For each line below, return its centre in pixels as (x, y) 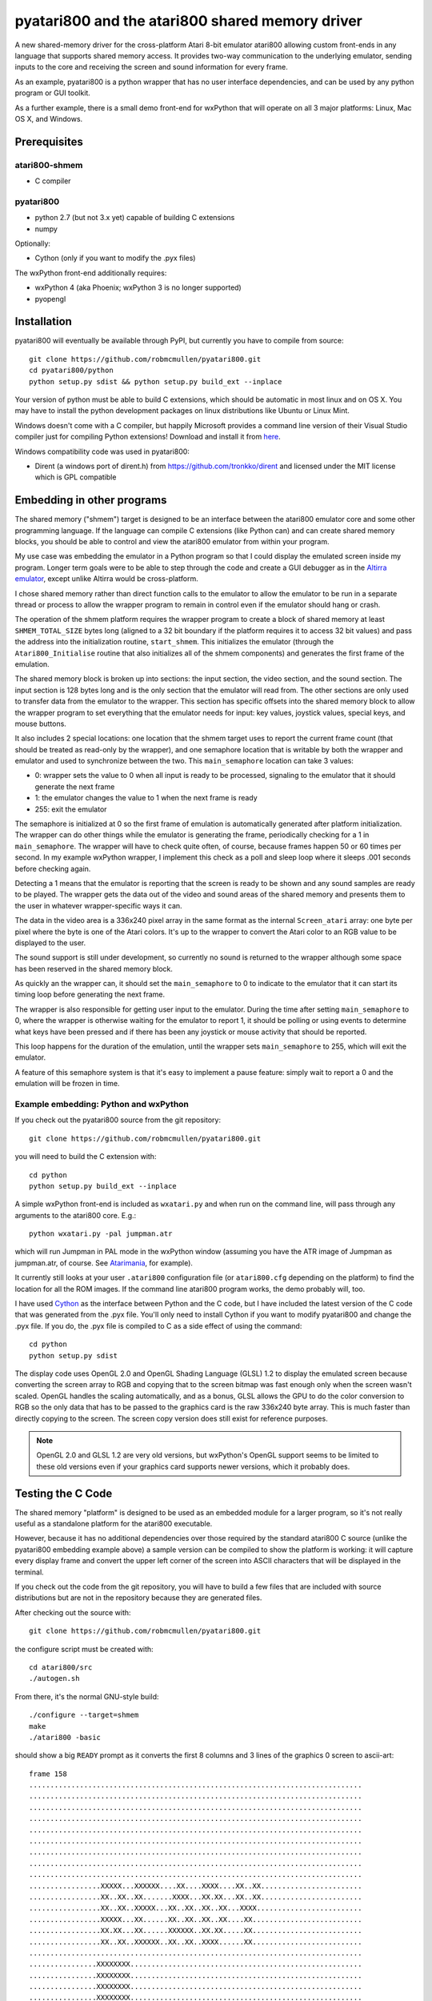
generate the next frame (75, 786)
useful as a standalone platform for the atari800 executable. (114, 1524)
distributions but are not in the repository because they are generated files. (138, 1598)
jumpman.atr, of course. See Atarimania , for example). (104, 1263)
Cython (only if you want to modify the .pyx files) (115, 258)
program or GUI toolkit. (53, 93)
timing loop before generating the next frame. (90, 994)
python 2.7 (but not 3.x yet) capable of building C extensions (135, 218)
